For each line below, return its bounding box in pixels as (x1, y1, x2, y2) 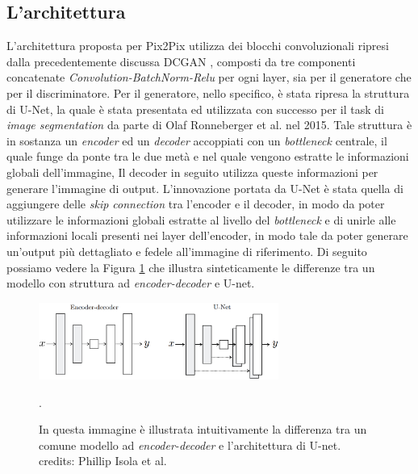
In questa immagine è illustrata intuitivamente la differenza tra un (39, 421, 367, 438)
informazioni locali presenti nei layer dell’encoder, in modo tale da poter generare (6, 227, 408, 244)
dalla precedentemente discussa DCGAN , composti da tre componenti (6, 52, 356, 69)
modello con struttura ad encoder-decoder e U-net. (6, 275, 255, 292)
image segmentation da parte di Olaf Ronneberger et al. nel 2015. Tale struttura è (6, 116, 412, 133)
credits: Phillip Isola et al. (39, 452, 167, 469)
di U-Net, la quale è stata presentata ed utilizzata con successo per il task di (6, 100, 384, 117)
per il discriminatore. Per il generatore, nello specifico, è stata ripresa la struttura (6, 84, 410, 101)
